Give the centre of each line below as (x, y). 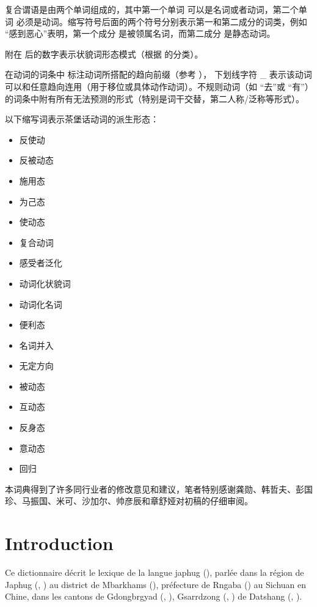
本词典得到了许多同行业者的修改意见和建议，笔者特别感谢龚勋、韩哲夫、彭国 (159, 489)
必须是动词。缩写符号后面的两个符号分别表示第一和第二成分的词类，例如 (162, 21)
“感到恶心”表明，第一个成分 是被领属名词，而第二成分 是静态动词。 (140, 33)
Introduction (59, 543)
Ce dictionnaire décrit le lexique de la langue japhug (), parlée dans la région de (155, 572)
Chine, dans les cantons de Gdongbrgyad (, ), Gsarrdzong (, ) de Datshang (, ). (154, 596)
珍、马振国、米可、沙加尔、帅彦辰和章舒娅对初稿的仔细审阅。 (129, 501)
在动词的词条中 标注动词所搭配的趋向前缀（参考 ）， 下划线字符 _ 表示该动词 (158, 74)
